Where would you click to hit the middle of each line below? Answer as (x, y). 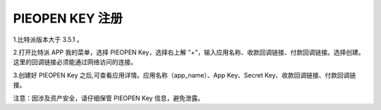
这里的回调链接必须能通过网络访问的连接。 (75, 62)
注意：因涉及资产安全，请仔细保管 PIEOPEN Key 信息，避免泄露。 (109, 98)
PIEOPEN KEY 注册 (68, 18)
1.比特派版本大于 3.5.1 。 (48, 39)
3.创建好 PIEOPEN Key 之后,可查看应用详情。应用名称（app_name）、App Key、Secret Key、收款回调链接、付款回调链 (185, 75)
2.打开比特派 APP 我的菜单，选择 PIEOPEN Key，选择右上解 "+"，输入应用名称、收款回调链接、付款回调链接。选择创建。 (189, 52)
